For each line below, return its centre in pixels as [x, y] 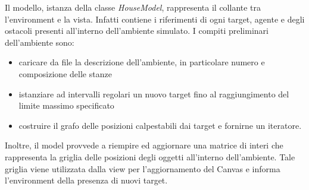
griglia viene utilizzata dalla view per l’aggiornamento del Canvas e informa [143, 168]
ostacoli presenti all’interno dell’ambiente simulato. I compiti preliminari [137, 31]
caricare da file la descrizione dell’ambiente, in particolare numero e [142, 62]
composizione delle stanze [65, 73]
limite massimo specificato [66, 105]
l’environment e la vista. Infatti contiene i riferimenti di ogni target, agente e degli [155, 19]
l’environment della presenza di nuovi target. [86, 180]
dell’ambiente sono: [40, 42]
